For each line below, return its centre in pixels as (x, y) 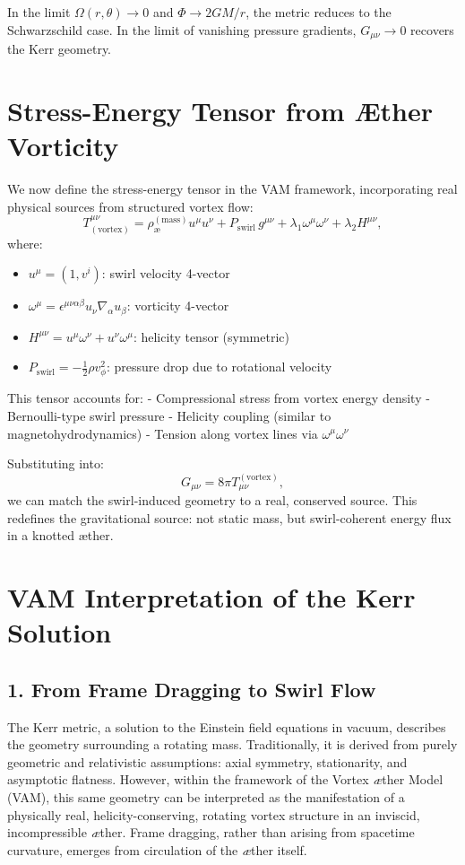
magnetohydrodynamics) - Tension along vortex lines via (163, 433)
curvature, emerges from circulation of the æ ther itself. (157, 849)
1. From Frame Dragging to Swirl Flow (192, 689)
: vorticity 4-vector (178, 306)
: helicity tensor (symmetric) (211, 336)
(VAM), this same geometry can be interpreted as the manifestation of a (206, 796)
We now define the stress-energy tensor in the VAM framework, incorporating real (232, 188)
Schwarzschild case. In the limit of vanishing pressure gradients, (182, 29)
